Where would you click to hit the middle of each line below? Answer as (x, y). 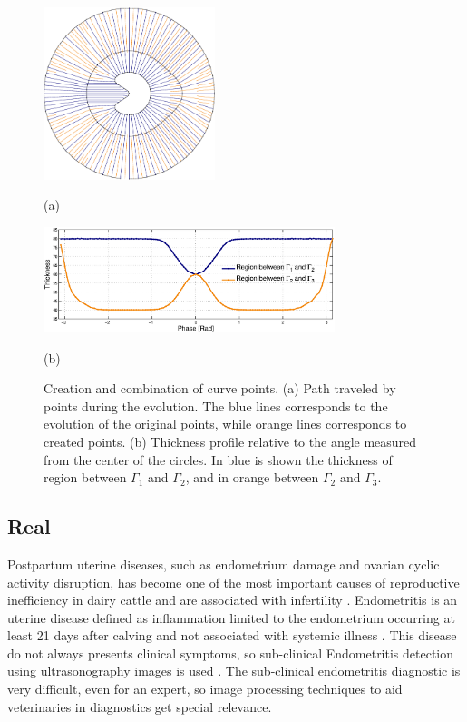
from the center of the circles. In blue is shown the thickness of (218, 459)
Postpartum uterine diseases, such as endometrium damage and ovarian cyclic (224, 564)
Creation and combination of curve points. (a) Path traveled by (220, 388)
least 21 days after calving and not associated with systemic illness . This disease (232, 635)
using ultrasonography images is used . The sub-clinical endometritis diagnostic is (234, 671)
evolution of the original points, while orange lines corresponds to (225, 424)
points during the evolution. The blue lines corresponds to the (216, 406)
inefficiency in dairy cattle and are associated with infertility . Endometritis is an (233, 600)
